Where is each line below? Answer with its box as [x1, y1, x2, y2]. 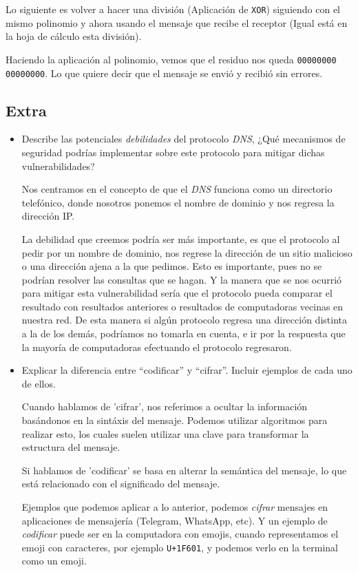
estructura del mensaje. [21, 440, 120, 454]
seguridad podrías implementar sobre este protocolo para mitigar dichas [21, 145, 325, 159]
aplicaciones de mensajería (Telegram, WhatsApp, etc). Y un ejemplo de [21, 513, 328, 527]
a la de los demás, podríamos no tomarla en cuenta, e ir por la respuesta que [21, 326, 346, 341]
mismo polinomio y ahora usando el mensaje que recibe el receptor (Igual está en [6, 15, 348, 30]
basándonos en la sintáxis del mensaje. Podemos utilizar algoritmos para [21, 413, 328, 427]
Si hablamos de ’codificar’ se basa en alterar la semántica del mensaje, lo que [21, 463, 347, 477]
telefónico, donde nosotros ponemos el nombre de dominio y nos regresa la [21, 195, 335, 209]
